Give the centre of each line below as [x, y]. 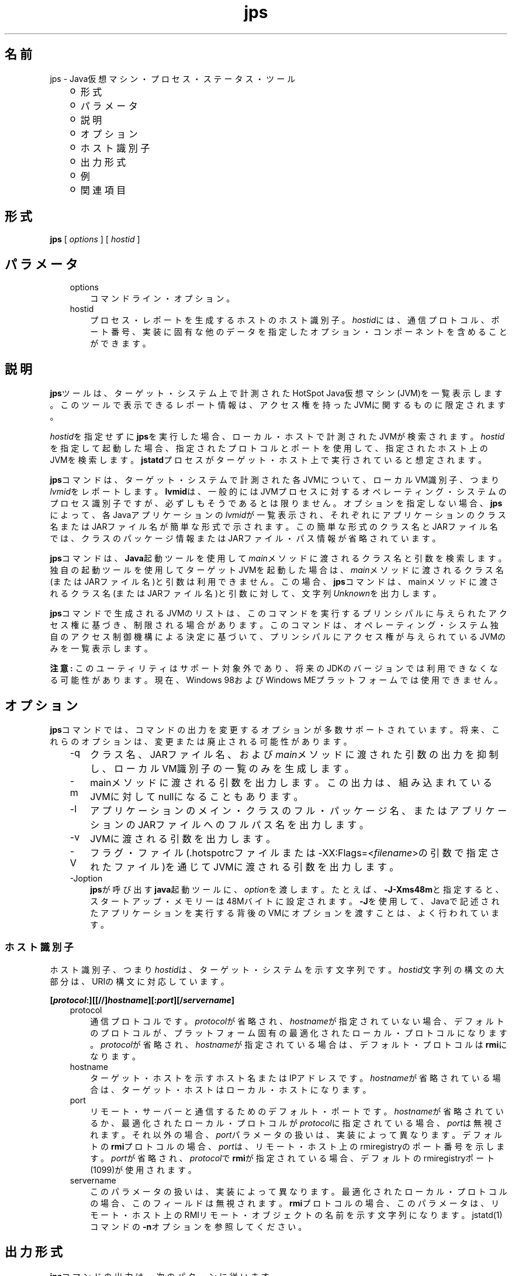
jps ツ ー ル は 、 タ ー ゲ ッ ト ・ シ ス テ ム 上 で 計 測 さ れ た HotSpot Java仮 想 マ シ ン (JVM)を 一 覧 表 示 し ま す [276, 393]
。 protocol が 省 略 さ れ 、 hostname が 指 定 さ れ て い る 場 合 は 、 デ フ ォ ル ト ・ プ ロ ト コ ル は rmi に [299, 1044]
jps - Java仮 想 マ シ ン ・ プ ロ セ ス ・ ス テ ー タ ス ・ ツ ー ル [173, 78]
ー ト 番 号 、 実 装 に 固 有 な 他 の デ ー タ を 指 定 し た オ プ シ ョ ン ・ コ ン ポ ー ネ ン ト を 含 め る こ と [299, 332]
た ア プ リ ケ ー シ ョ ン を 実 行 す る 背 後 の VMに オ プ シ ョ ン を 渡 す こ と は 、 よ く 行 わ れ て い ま [295, 913]
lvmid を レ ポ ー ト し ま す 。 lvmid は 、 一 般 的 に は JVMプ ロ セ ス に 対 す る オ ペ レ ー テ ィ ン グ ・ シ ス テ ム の [278, 492]
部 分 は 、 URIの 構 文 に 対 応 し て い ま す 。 [139, 981]
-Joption [86, 878]
